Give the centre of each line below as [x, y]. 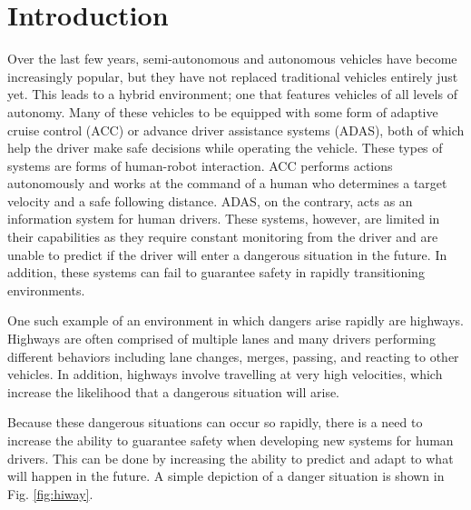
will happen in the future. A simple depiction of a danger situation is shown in [226, 476]
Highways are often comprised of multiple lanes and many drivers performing [221, 339]
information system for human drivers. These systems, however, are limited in [224, 219]
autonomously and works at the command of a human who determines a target [227, 183]
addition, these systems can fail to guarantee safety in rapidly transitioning [216, 272]
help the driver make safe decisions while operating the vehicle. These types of [225, 148]
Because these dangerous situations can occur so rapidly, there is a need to [215, 422]
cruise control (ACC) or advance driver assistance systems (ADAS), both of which [236, 130]
